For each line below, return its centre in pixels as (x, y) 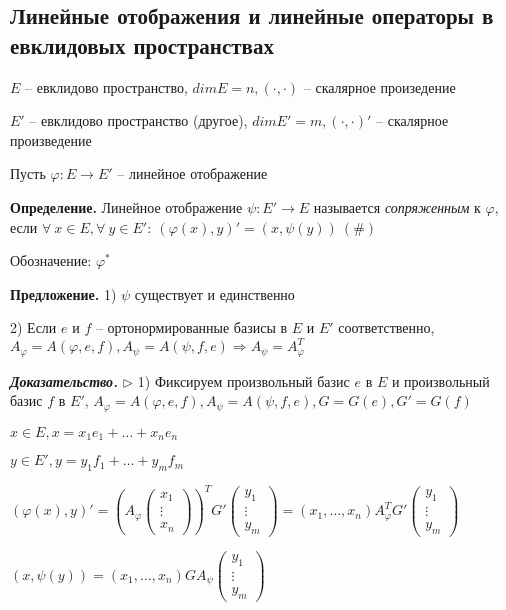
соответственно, (386, 327)
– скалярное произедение (379, 86)
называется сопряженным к (397, 206)
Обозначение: (51, 260)
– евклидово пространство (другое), (138, 120)
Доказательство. (64, 380)
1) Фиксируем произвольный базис (243, 380)
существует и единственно (214, 293)
